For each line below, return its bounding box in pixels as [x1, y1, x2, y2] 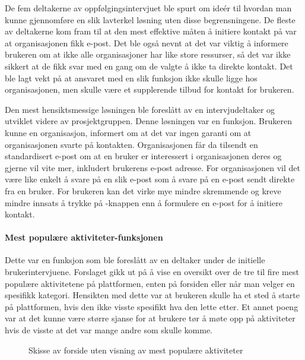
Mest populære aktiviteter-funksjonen [5, 231, 163, 244]
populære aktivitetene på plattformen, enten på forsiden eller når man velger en [5, 277, 295, 289]
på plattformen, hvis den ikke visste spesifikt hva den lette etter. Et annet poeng [5, 300, 298, 312]
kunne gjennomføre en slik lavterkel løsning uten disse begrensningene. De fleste [5, 13, 296, 26]
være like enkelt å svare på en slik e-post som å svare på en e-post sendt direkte [5, 173, 295, 185]
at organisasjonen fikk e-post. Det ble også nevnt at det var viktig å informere [5, 36, 288, 49]
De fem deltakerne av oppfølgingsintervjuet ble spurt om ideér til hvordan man [5, 2, 292, 14]
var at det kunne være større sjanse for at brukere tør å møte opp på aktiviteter [5, 312, 296, 324]
